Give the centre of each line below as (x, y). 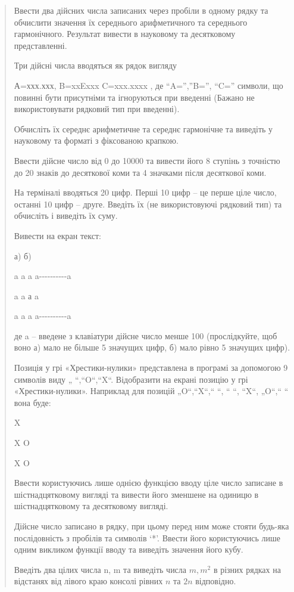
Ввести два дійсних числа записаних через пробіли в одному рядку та (141, 10)
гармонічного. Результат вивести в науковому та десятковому (125, 34)
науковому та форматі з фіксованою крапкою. (96, 140)
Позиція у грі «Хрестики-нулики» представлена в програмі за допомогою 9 (151, 368)
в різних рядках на (247, 569)
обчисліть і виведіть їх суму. (66, 216)
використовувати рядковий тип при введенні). (97, 109)
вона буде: (32, 402)
